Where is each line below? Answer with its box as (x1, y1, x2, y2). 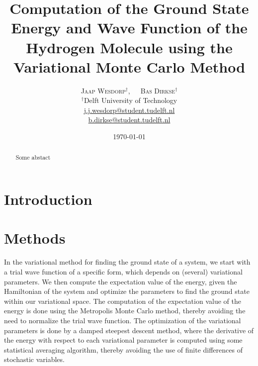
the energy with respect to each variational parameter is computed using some (4, 335, 243, 345)
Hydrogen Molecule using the (26, 37, 233, 57)
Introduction (4, 189, 92, 209)
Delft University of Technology (84, 95, 177, 105)
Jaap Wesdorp (81, 85, 126, 95)
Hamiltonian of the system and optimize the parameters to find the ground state (4, 286, 250, 296)
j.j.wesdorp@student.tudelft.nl (84, 104, 175, 115)
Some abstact (15, 153, 51, 162)
